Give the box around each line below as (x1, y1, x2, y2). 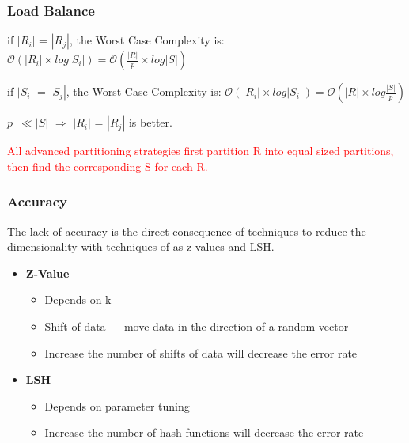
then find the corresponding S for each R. (7, 157, 208, 174)
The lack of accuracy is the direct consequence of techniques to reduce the (7, 222, 366, 239)
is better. (128, 114, 172, 131)
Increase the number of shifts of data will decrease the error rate (44, 344, 358, 361)
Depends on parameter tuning (44, 397, 190, 414)
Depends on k (44, 291, 112, 308)
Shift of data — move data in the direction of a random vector (44, 318, 349, 334)
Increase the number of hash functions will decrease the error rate (44, 424, 364, 441)
